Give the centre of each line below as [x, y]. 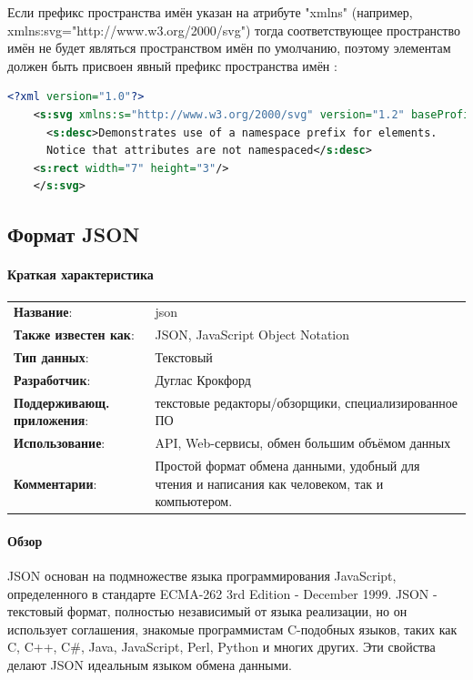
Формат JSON [74, 234]
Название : [43, 312]
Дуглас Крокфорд [203, 379]
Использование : [60, 443]
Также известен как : [74, 335]
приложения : [51, 420]
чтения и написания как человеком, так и [269, 483]
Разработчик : [52, 379]
